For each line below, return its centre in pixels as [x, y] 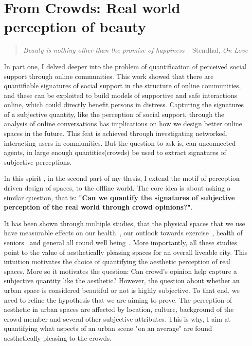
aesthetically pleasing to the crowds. [58, 337]
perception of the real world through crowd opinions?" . [98, 207]
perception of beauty [75, 27]
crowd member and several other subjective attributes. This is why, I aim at [117, 318]
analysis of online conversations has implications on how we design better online [123, 124]
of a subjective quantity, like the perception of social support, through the [114, 114]
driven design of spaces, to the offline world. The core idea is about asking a [117, 188]
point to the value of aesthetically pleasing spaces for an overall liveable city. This [126, 252]
